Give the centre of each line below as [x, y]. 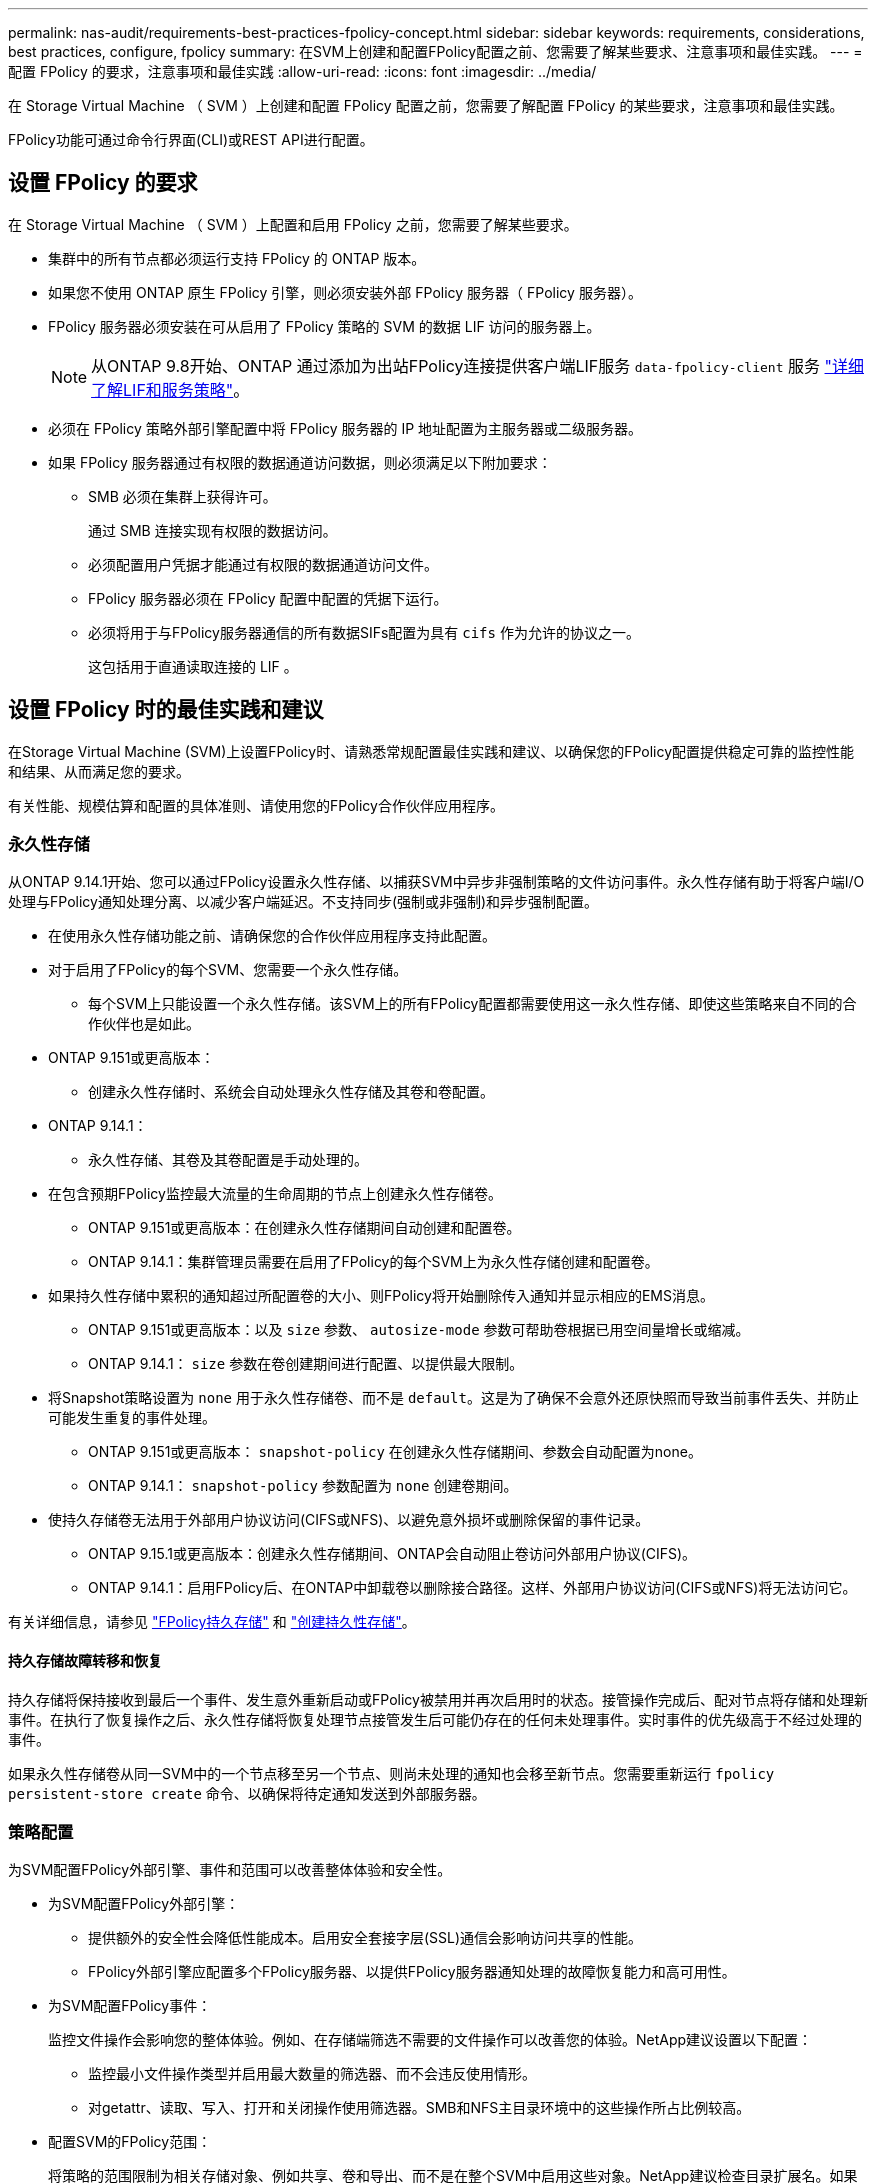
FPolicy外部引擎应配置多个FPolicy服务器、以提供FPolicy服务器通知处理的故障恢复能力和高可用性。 [412, 1972]
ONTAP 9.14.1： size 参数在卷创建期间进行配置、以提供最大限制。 [306, 1364]
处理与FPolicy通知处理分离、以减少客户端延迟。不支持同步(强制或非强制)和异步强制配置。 [303, 902]
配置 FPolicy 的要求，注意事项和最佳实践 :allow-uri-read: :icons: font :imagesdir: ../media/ [302, 71]
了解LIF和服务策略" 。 [170, 389]
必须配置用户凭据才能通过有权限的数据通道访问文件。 [263, 564]
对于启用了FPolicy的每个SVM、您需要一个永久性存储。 [228, 970]
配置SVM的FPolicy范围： [130, 2142]
